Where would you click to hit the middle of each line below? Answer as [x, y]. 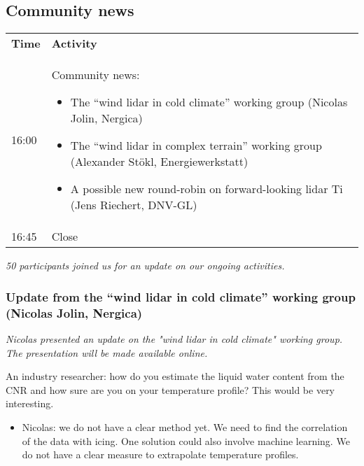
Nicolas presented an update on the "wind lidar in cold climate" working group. [174, 338]
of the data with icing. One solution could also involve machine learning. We [186, 440]
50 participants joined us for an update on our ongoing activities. [145, 266]
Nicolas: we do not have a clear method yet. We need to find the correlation [185, 426]
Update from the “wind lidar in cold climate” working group [181, 296]
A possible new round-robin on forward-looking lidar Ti [206, 189]
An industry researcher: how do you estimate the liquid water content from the [175, 376]
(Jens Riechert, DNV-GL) [134, 205]
